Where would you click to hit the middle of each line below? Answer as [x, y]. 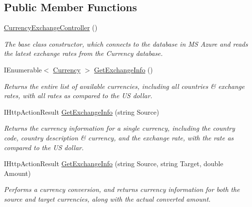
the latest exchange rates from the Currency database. [84, 53]
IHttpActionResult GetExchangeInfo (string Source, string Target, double [114, 164]
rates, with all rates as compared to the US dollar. [78, 95]
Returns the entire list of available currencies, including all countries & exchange [124, 86]
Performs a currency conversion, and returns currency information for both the [122, 189]
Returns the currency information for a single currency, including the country [119, 128]
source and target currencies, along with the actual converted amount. [107, 198]
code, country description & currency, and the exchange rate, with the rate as [119, 137]
